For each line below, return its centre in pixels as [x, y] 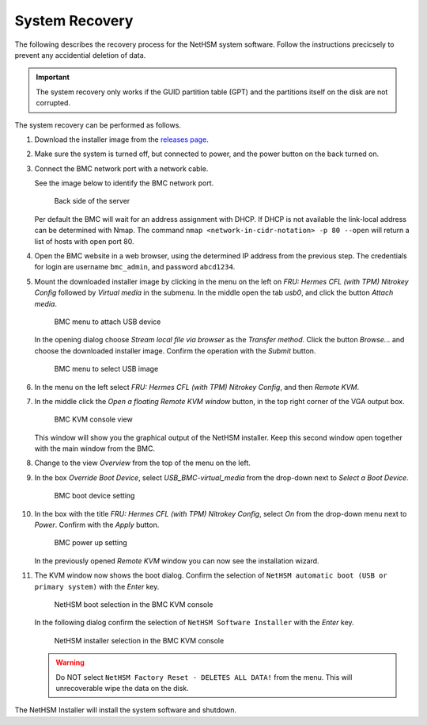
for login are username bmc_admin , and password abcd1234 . [135, 267]
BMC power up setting [91, 543]
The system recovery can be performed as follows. [98, 125]
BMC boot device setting [94, 496]
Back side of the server [92, 201]
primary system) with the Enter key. [97, 586]
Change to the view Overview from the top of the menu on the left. [142, 463]
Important [53, 77]
